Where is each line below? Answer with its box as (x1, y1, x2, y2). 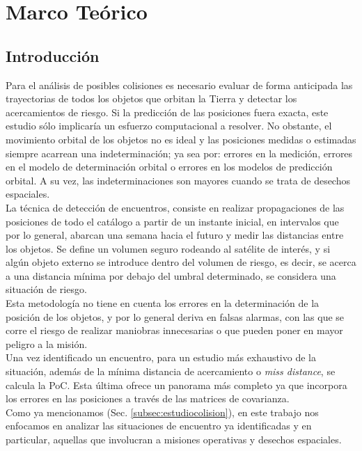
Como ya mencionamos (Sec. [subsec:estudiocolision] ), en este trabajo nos (6, 404, 319, 419)
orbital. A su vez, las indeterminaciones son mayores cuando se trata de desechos (6, 173, 350, 187)
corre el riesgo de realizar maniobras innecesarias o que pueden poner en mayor (6, 323, 343, 338)
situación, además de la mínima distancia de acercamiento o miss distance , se (6, 364, 336, 379)
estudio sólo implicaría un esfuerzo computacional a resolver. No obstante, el (6, 118, 332, 133)
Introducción (6, 45, 100, 66)
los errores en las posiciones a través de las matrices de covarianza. (6, 391, 290, 406)
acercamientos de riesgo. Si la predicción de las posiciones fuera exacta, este (6, 104, 329, 119)
